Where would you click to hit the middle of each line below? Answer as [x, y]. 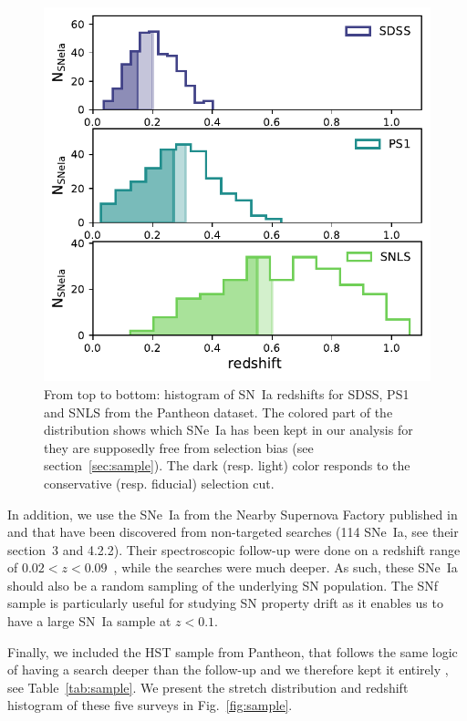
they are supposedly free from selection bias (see [179, 447]
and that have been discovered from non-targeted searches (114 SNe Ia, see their [233, 532]
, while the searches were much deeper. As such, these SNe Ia [285, 567]
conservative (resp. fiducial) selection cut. [159, 483]
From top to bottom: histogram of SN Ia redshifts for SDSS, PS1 [227, 393]
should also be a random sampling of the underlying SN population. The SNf [223, 585]
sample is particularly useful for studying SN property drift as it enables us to [225, 603]
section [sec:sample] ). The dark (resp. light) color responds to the [227, 465]
